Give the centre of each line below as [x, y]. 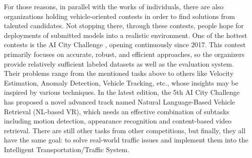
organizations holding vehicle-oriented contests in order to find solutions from [119, 16]
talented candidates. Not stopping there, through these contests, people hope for [124, 26]
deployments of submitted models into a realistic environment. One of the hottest [126, 35]
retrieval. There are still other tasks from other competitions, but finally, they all [125, 130]
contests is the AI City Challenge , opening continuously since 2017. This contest [125, 44]
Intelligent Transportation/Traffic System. [67, 149]
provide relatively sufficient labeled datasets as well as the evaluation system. [119, 63]
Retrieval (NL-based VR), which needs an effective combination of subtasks [117, 111]
